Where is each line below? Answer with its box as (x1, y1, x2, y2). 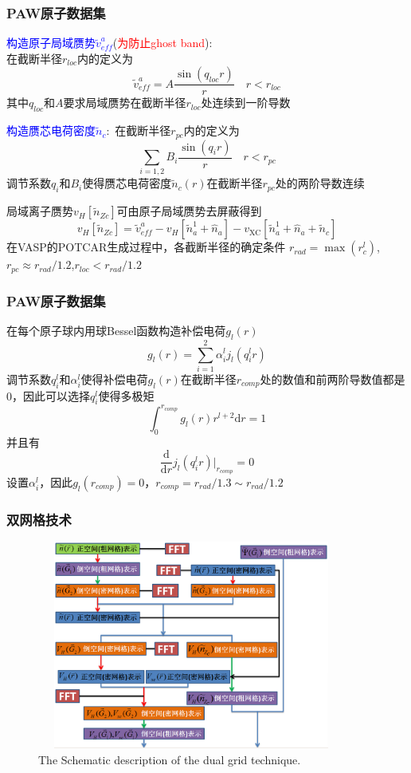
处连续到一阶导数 (201, 94, 291, 111)
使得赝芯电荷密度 (82, 175, 172, 191)
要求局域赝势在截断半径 (63, 94, 186, 111)
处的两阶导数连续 (275, 175, 365, 191)
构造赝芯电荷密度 (6, 122, 96, 139)
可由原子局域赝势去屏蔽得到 (116, 203, 262, 219)
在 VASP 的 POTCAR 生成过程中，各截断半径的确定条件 (6, 239, 286, 255)
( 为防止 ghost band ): (112, 34, 213, 51)
